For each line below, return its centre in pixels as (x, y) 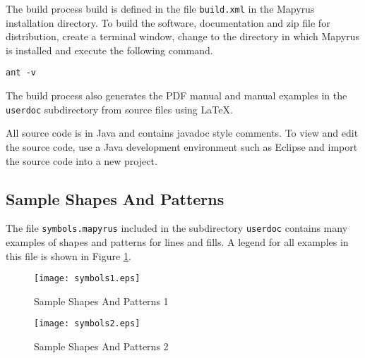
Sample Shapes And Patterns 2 (101, 346)
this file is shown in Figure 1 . (68, 255)
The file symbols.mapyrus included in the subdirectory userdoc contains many (177, 228)
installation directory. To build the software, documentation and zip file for (168, 22)
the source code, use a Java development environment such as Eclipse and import (182, 146)
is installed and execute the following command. (109, 50)
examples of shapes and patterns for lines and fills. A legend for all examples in (177, 241)
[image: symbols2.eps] (87, 324)
